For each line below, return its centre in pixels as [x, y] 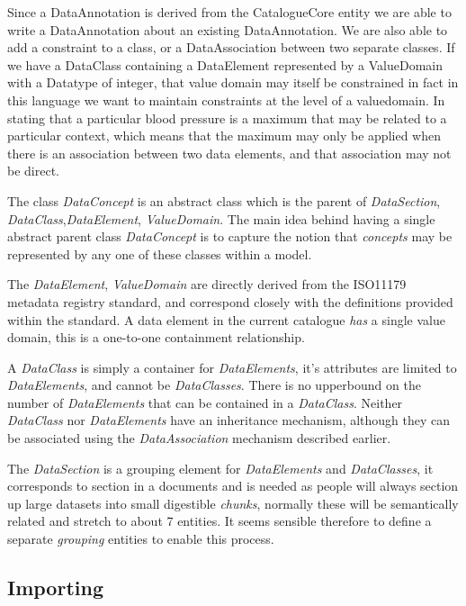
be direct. [33, 171]
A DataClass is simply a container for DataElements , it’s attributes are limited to [232, 367]
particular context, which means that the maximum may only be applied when [224, 136]
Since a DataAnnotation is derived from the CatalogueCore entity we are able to [229, 12]
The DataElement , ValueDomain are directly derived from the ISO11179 [207, 284]
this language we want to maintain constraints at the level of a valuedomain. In [226, 99]
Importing [55, 588]
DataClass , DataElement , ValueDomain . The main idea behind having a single [221, 218]
